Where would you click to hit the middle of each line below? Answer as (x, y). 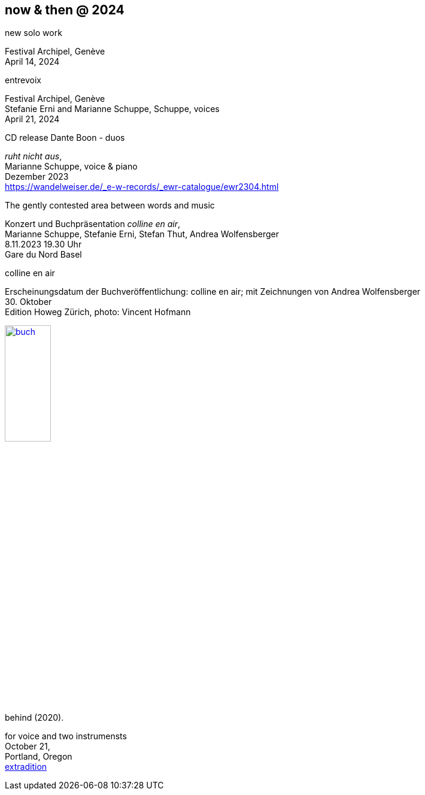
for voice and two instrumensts (66, 736)
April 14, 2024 (32, 62)
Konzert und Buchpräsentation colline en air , (93, 224)
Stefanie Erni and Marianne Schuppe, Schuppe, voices (112, 109)
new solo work (34, 33)
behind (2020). (34, 718)
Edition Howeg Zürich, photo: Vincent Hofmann (98, 312)
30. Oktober (28, 302)
